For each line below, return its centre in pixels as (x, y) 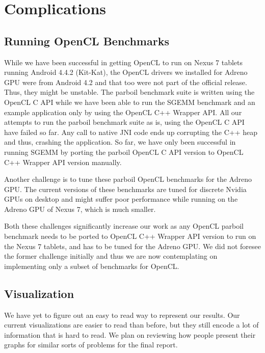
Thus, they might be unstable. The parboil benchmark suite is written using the (129, 92)
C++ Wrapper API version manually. (63, 162)
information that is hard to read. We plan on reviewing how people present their (130, 334)
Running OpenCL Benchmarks (87, 40)
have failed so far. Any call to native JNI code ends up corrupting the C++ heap (131, 132)
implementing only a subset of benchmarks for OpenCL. (92, 266)
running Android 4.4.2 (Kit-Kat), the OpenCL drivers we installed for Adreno (126, 72)
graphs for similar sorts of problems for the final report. (91, 345)
